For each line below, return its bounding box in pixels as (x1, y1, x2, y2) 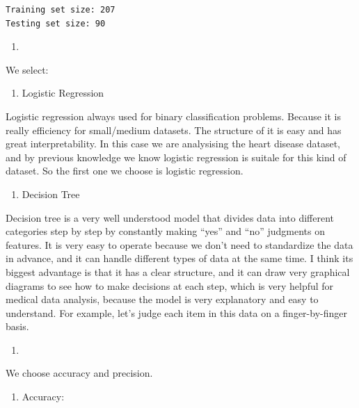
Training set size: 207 (6, 5, 115, 15)
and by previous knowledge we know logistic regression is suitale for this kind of (6, 149, 346, 164)
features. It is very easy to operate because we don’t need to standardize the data (6, 237, 353, 252)
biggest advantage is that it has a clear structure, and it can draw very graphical (6, 264, 350, 279)
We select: (6, 62, 49, 76)
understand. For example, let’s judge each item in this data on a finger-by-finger (6, 305, 347, 320)
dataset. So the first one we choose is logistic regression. (6, 163, 244, 178)
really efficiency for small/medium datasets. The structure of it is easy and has (6, 122, 342, 137)
